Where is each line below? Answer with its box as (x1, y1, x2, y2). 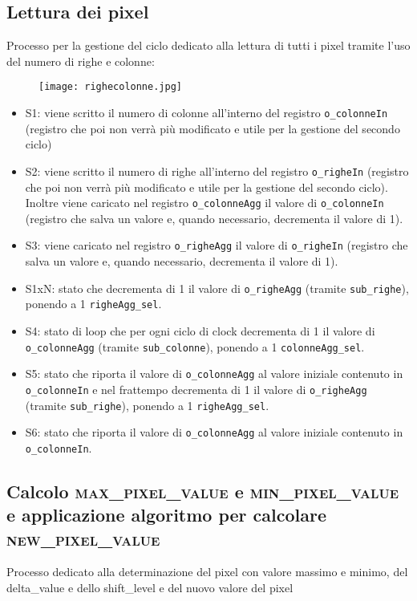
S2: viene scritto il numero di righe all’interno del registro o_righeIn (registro (25, 162, 409, 179)
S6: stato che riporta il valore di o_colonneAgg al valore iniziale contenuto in (25, 424, 403, 441)
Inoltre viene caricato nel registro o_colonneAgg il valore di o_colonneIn (25, 194, 384, 211)
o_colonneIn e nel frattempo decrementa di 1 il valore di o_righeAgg (25, 380, 367, 397)
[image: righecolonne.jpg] (38, 81, 182, 93)
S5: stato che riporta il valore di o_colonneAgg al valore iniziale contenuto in (25, 365, 403, 382)
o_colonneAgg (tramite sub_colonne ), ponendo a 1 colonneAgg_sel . (25, 338, 365, 355)
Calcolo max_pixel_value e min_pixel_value (6, 478, 399, 503)
